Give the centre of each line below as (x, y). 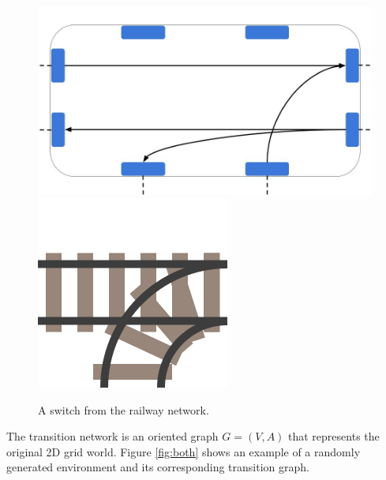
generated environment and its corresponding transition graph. (158, 467)
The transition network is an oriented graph (112, 436)
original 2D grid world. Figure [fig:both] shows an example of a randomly (184, 451)
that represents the (334, 436)
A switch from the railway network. (124, 409)
